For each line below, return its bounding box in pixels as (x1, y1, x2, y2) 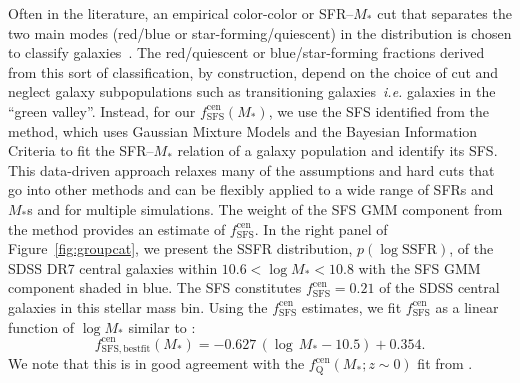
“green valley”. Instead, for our (8, 100, 196, 121)
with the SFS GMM (358, 257, 481, 278)
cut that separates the (377, 3, 512, 23)
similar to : (128, 316, 196, 337)
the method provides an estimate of (8, 218, 226, 239)
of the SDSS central (379, 277, 500, 298)
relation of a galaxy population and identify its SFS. (177, 140, 498, 161)
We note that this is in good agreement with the (8, 353, 305, 374)
